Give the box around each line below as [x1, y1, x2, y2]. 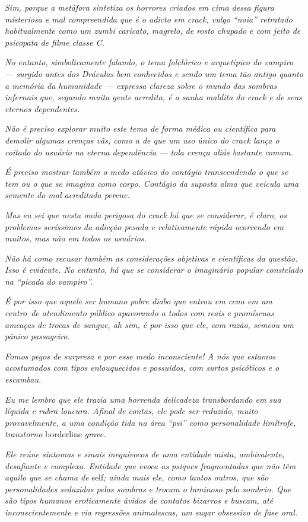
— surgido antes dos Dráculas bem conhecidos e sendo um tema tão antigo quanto [5, 67, 303, 79]
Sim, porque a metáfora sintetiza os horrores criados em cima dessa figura [5, 1, 274, 13]
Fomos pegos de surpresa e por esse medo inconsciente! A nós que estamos [5, 349, 276, 362]
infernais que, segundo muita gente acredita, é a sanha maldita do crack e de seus [5, 91, 302, 103]
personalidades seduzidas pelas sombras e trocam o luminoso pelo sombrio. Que [5, 482, 291, 495]
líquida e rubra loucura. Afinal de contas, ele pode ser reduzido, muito [5, 405, 258, 417]
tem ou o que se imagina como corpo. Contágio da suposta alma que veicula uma [5, 177, 299, 189]
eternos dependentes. [5, 102, 80, 114]
